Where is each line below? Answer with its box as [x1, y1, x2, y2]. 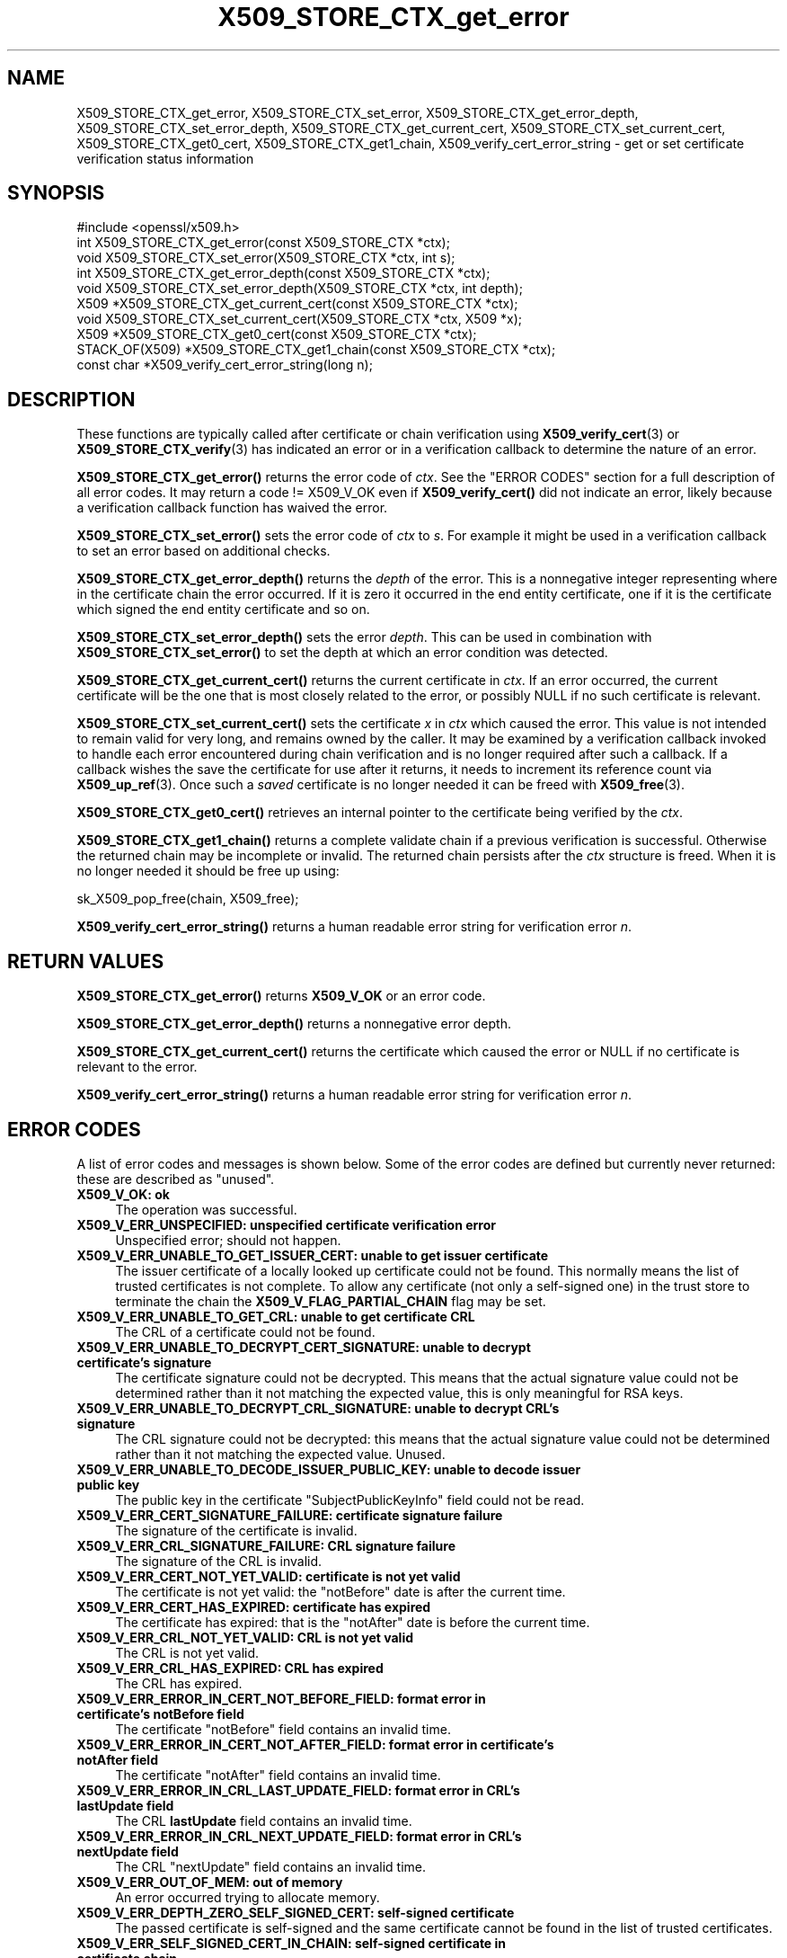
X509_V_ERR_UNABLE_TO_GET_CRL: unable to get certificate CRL [76, 1308, 475, 1324]
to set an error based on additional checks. [76, 543, 331, 559]
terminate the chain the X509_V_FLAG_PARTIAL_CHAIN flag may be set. [115, 1293, 546, 1309]
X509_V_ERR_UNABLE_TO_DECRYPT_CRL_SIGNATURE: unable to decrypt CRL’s [76, 1400, 560, 1416]
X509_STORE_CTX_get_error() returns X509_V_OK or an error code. [76, 988, 486, 1004]
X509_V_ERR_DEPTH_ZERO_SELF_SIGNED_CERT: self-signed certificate [76, 1904, 515, 1920]
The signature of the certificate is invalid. [115, 1522, 358, 1538]
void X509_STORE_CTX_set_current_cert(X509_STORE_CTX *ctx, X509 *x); [76, 311, 523, 327]
